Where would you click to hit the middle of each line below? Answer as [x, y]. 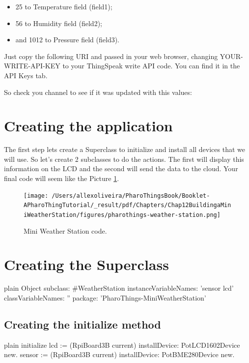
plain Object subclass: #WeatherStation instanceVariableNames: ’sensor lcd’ [119, 288]
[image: [36, 196]
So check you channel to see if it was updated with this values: [98, 92]
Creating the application [88, 126]
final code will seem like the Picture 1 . [62, 178]
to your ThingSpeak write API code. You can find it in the [151, 66]
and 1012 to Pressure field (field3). [68, 40]
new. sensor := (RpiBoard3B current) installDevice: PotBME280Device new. [119, 354]
